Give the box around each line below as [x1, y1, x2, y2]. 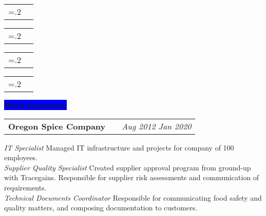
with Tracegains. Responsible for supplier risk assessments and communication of [4, 172, 259, 183]
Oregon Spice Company [8, 120, 106, 132]
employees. [4, 152, 38, 163]
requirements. [4, 182, 47, 192]
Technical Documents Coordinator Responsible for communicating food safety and [4, 192, 262, 203]
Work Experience [4, 100, 67, 110]
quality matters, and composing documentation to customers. [4, 202, 198, 213]
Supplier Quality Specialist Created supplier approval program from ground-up [4, 162, 251, 172]
